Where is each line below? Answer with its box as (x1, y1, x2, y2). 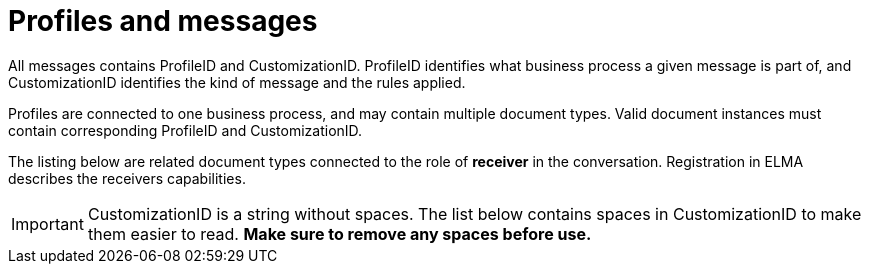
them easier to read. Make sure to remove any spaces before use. (87, 223, 592, 244)
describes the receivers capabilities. (8, 169, 246, 187)
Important (11, 213, 84, 234)
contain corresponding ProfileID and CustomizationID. (8, 121, 363, 139)
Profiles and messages (8, 4, 318, 38)
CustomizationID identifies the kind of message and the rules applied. (8, 73, 466, 91)
